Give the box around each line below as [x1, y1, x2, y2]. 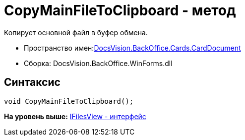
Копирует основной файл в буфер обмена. [4, 28, 148, 37]
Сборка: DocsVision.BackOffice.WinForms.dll [24, 59, 173, 68]
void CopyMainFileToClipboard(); [4, 97, 134, 105]
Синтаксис [4, 76, 61, 89]
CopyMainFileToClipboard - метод [4, 2, 236, 19]
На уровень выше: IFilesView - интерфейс [4, 112, 146, 121]
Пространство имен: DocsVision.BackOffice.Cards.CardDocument [24, 43, 241, 52]
